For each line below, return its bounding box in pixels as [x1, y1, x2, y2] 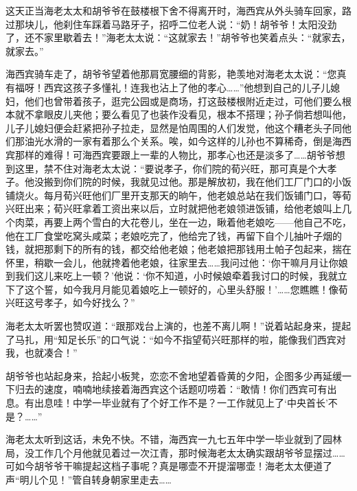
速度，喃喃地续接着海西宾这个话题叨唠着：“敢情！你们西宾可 [43, 382, 318, 396]
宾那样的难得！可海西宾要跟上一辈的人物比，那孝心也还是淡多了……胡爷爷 [5, 147, 336, 161]
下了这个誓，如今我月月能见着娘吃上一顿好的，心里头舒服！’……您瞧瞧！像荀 [5, 282, 348, 296]
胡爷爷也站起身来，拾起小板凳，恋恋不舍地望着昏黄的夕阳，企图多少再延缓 [5, 368, 342, 382]
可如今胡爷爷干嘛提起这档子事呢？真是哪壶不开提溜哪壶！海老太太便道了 [5, 459, 332, 473]
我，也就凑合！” [5, 345, 78, 360]
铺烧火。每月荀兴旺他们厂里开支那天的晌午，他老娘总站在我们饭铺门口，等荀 [5, 187, 352, 202]
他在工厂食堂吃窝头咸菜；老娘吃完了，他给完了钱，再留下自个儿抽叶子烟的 [5, 228, 342, 242]
